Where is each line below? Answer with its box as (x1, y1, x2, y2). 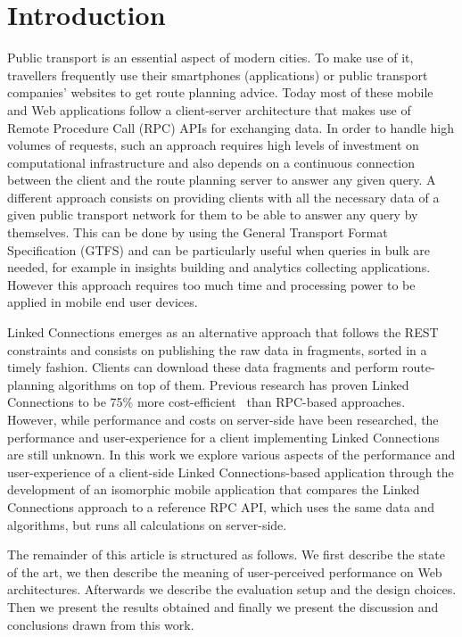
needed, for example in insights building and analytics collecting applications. (7, 258, 431, 277)
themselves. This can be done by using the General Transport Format (7, 223, 388, 242)
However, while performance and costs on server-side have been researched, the (7, 410, 439, 428)
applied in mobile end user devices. (7, 293, 198, 311)
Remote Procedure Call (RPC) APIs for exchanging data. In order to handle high (7, 118, 454, 136)
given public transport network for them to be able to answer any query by (7, 205, 418, 224)
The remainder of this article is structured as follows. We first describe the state (7, 545, 445, 564)
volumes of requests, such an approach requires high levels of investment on (7, 136, 419, 154)
